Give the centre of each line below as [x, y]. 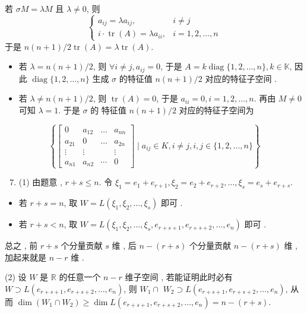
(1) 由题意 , [40, 182]
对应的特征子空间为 [216, 110]
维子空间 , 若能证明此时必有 [179, 277]
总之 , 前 [21, 245]
